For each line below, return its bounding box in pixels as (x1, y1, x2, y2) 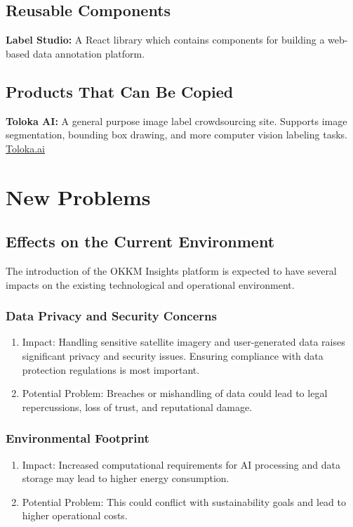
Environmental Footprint (6, 429, 149, 447)
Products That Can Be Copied (6, 80, 234, 102)
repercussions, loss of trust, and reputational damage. (22, 399, 253, 414)
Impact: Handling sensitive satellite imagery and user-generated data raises (22, 334, 345, 349)
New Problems (6, 182, 151, 211)
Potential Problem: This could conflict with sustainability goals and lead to (22, 494, 347, 509)
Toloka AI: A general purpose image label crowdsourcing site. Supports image (6, 113, 347, 128)
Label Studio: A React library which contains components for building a (6, 32, 325, 47)
